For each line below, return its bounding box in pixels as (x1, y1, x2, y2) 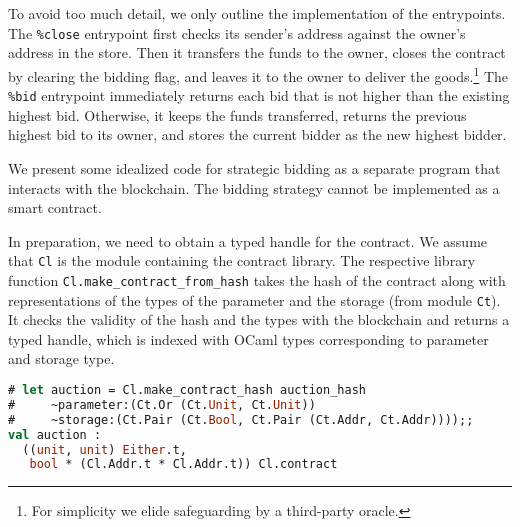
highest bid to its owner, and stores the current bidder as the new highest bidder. (8, 124, 507, 145)
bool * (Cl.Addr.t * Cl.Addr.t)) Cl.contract (29, 457, 338, 472)
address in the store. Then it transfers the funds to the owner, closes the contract (8, 42, 506, 63)
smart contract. (8, 197, 102, 218)
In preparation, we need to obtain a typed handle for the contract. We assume (8, 230, 488, 251)
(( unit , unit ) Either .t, (22, 442, 188, 457)
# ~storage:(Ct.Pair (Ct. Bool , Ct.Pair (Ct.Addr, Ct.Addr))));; (8, 412, 474, 427)
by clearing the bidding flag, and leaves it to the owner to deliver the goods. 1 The (8, 62, 509, 86)
